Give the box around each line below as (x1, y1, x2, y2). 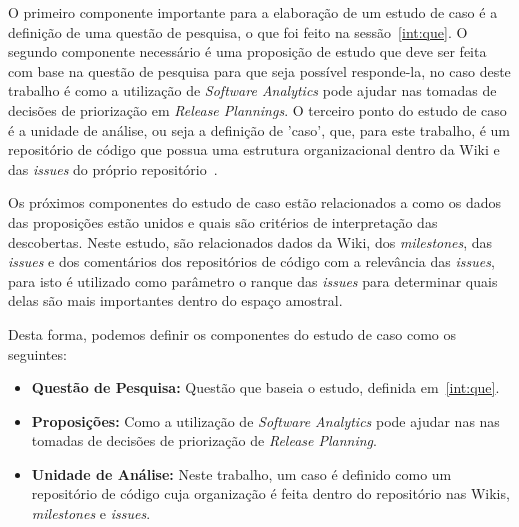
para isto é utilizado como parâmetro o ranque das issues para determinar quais (8, 270, 498, 291)
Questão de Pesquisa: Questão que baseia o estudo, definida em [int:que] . (31, 377, 500, 398)
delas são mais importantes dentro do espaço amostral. (8, 290, 343, 311)
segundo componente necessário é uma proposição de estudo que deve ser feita (8, 41, 487, 62)
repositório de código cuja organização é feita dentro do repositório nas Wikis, (31, 483, 510, 504)
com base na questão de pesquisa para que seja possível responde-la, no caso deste (8, 60, 511, 81)
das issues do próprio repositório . (8, 158, 218, 179)
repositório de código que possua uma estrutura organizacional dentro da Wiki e (8, 139, 500, 160)
